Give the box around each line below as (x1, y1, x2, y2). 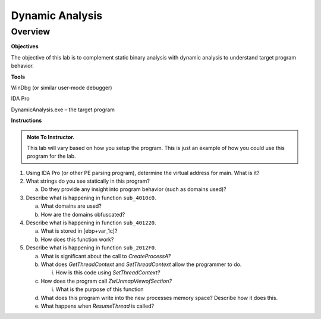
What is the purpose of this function (55, 286, 144, 293)
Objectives (11, 43, 39, 50)
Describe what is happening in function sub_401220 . (26, 219, 157, 226)
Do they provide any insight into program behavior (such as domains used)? (40, 186, 227, 193)
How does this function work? (40, 236, 114, 243)
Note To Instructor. (27, 133, 75, 140)
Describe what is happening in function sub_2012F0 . (26, 244, 157, 251)
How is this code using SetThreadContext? (55, 269, 160, 276)
